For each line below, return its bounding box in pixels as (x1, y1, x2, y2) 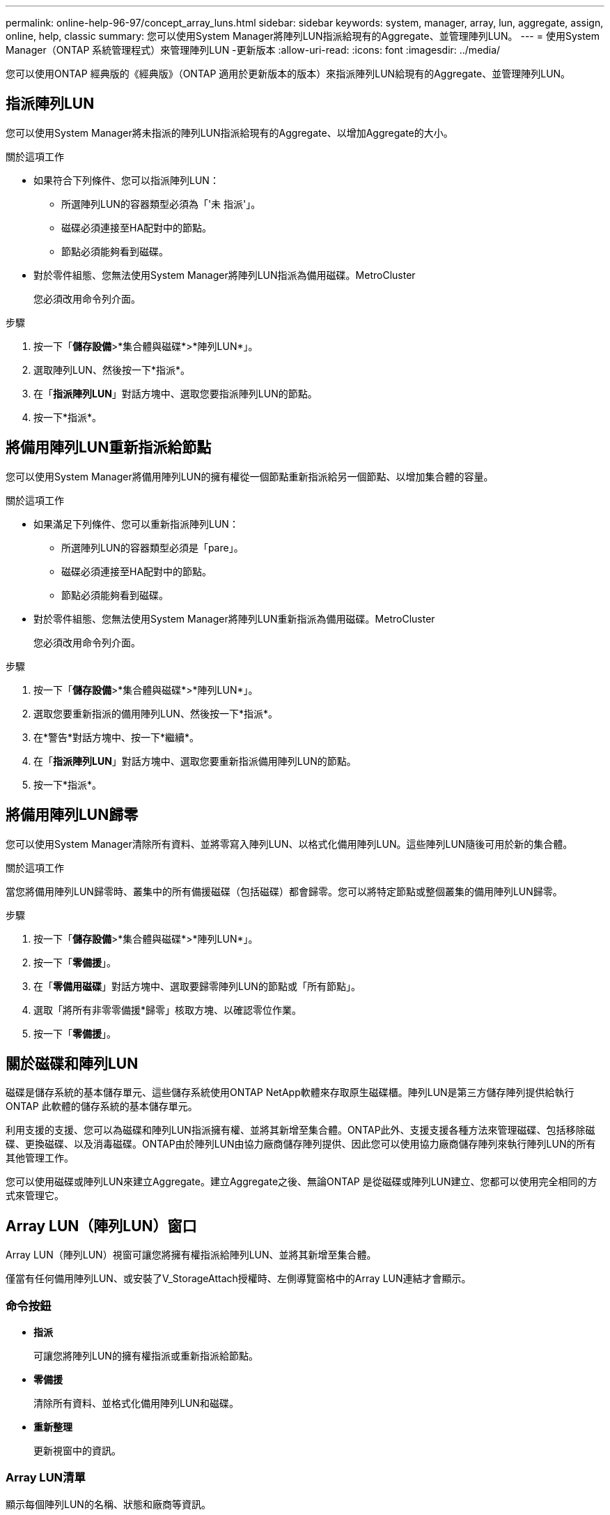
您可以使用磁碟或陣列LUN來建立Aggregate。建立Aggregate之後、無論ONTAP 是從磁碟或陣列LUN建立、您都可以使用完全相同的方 (6, 1175, 597, 1188)
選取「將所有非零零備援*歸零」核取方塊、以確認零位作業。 (33, 1003, 302, 1016)
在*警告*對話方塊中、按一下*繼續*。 (33, 731, 200, 743)
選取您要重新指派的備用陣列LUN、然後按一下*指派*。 (33, 707, 278, 720)
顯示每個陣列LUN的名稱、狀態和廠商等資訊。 (6, 1498, 211, 1510)
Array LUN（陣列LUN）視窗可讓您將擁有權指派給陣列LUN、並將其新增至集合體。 (6, 1249, 377, 1261)
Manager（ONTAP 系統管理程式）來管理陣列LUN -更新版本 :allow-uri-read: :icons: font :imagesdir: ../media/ (6, 44, 501, 56)
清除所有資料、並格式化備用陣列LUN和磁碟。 (33, 1396, 239, 1409)
